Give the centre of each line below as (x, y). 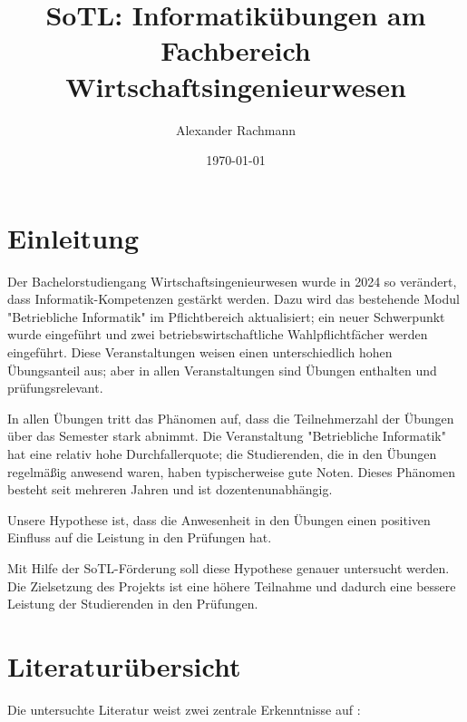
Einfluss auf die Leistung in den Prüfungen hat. (140, 537)
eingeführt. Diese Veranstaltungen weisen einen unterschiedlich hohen (200, 352)
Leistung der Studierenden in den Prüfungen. (133, 604)
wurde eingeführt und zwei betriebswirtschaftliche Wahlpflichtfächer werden (218, 334)
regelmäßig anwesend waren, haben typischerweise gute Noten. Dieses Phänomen (231, 471)
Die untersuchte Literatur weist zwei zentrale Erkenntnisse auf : (184, 709)
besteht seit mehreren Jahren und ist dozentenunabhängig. (170, 489)
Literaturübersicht (124, 665)
